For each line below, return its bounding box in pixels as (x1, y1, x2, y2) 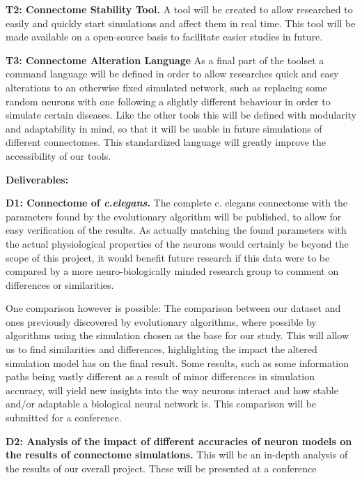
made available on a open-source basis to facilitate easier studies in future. (6, 29, 323, 44)
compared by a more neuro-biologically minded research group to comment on (6, 264, 339, 278)
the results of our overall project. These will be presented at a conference (6, 460, 317, 475)
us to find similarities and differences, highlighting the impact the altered (6, 342, 317, 357)
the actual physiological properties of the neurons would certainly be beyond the (6, 236, 349, 250)
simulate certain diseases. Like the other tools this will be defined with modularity (6, 107, 356, 122)
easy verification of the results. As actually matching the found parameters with (6, 223, 347, 237)
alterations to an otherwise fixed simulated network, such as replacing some (6, 80, 327, 94)
